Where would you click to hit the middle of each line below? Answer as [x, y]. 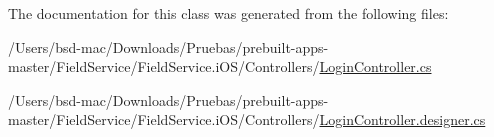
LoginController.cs [375, 66]
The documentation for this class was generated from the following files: [228, 13]
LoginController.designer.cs [402, 119]
